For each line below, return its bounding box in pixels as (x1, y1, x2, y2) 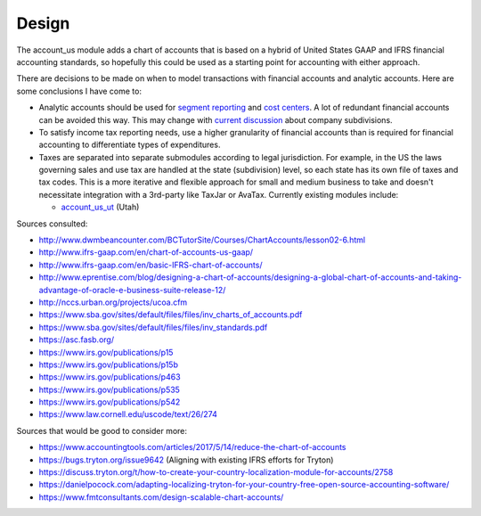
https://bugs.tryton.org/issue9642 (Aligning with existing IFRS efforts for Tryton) (38, 455, 334, 465)
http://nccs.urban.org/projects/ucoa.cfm (38, 297, 188, 307)
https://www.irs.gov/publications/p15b (38, 359, 178, 370)
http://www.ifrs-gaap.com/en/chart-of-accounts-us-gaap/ (38, 247, 254, 258)
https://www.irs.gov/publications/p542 (38, 397, 181, 407)
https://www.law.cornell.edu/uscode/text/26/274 (38, 409, 217, 420)
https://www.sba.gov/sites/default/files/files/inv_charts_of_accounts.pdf (38, 309, 303, 320)
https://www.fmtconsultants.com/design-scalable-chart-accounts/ (38, 491, 284, 503)
